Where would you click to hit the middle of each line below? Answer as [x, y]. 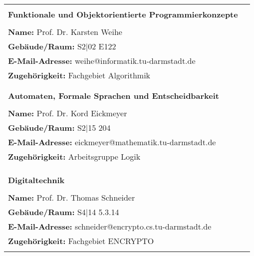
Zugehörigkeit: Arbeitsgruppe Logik [74, 156]
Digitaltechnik [36, 180]
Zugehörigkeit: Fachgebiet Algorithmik [79, 75]
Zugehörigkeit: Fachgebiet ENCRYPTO [81, 241]
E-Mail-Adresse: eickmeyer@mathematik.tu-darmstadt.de [112, 142]
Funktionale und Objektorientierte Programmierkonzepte [123, 14]
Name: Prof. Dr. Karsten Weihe [65, 32]
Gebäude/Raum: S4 [47, 212]
